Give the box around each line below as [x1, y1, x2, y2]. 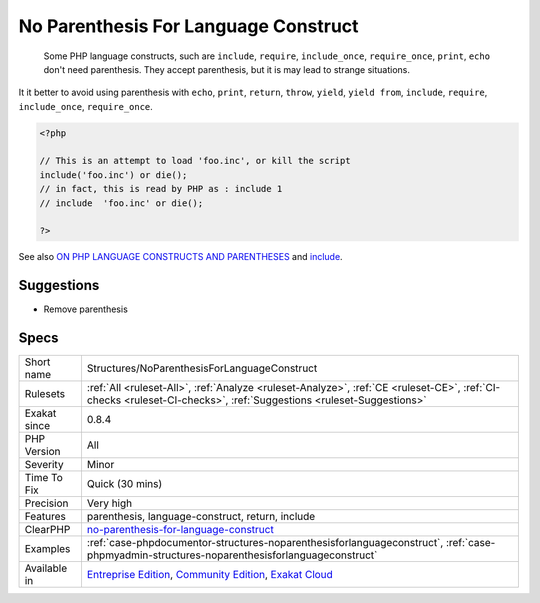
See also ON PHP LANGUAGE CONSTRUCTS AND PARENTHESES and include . [18, 251, 344, 263]
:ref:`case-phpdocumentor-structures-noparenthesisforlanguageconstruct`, [86, 536, 444, 550]
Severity [24, 458, 64, 472]
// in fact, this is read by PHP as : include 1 [39, 183, 283, 195]
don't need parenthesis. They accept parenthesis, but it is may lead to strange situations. [43, 63, 410, 75]
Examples [24, 542, 71, 556]
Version [24, 445, 61, 459]
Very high [86, 496, 133, 510]
